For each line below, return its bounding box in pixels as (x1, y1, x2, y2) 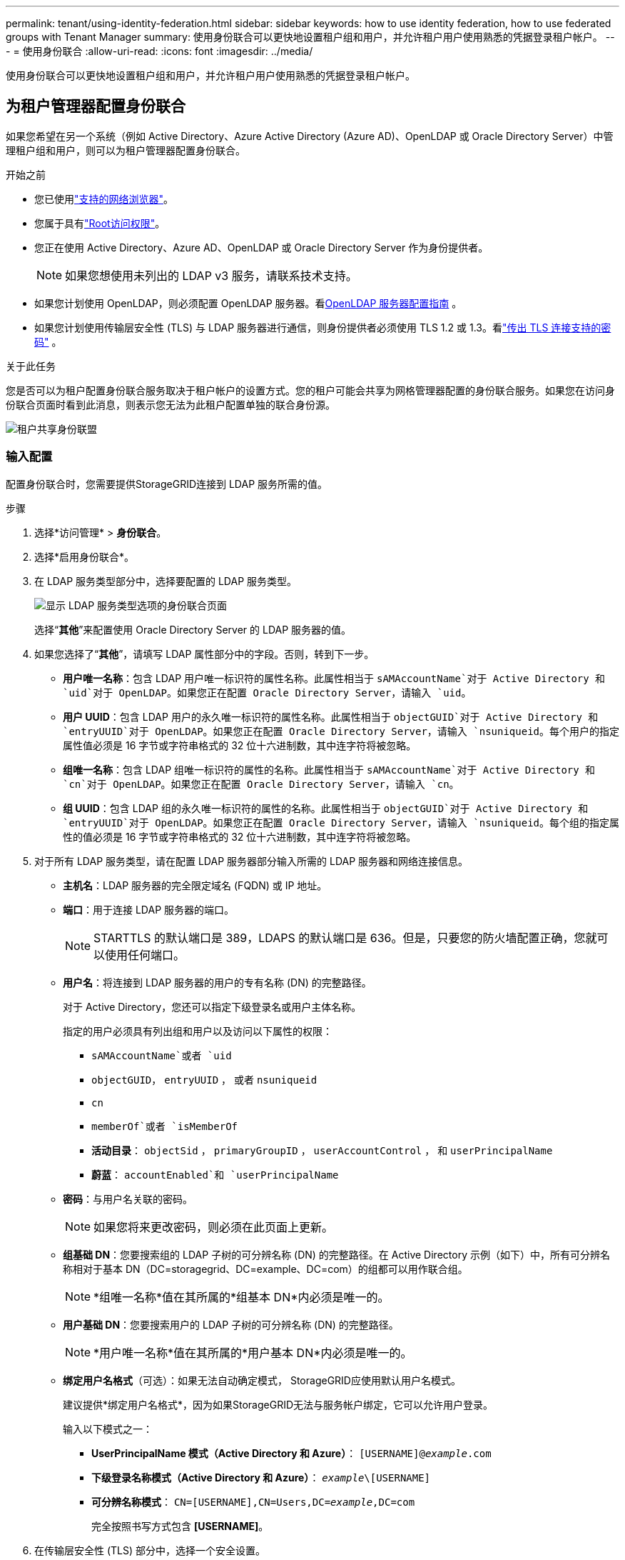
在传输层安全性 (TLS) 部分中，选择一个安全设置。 (34, 1544, 266, 1556)
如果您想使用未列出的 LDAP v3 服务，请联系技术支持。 (65, 268, 357, 283)
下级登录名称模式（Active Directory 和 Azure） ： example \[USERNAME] (91, 1471, 431, 1484)
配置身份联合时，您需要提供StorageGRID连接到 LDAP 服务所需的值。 (6, 477, 328, 490)
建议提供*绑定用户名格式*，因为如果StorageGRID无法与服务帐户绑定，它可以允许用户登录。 (63, 1398, 494, 1411)
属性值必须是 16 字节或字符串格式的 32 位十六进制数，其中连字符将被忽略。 (63, 739, 417, 751)
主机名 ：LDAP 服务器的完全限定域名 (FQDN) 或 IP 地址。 (63, 879, 327, 891)
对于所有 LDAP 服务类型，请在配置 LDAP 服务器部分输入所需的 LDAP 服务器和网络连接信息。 (34, 854, 469, 867)
